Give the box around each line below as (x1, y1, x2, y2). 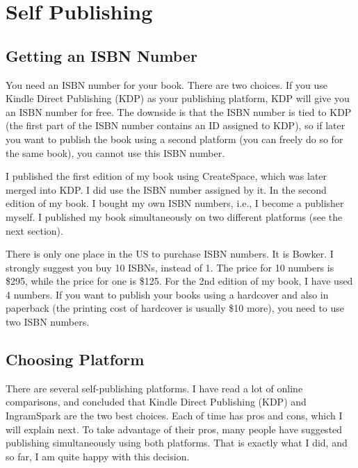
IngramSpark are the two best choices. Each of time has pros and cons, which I (6, 408, 343, 423)
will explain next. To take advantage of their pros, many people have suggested (6, 421, 343, 436)
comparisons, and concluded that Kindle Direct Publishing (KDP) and (6, 394, 307, 409)
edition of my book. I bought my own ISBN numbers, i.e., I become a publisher (6, 196, 344, 210)
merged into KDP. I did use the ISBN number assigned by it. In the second (6, 182, 327, 197)
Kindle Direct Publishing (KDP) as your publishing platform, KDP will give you (6, 91, 350, 106)
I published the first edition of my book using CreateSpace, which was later (6, 169, 327, 183)
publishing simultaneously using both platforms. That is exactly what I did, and (6, 435, 348, 450)
